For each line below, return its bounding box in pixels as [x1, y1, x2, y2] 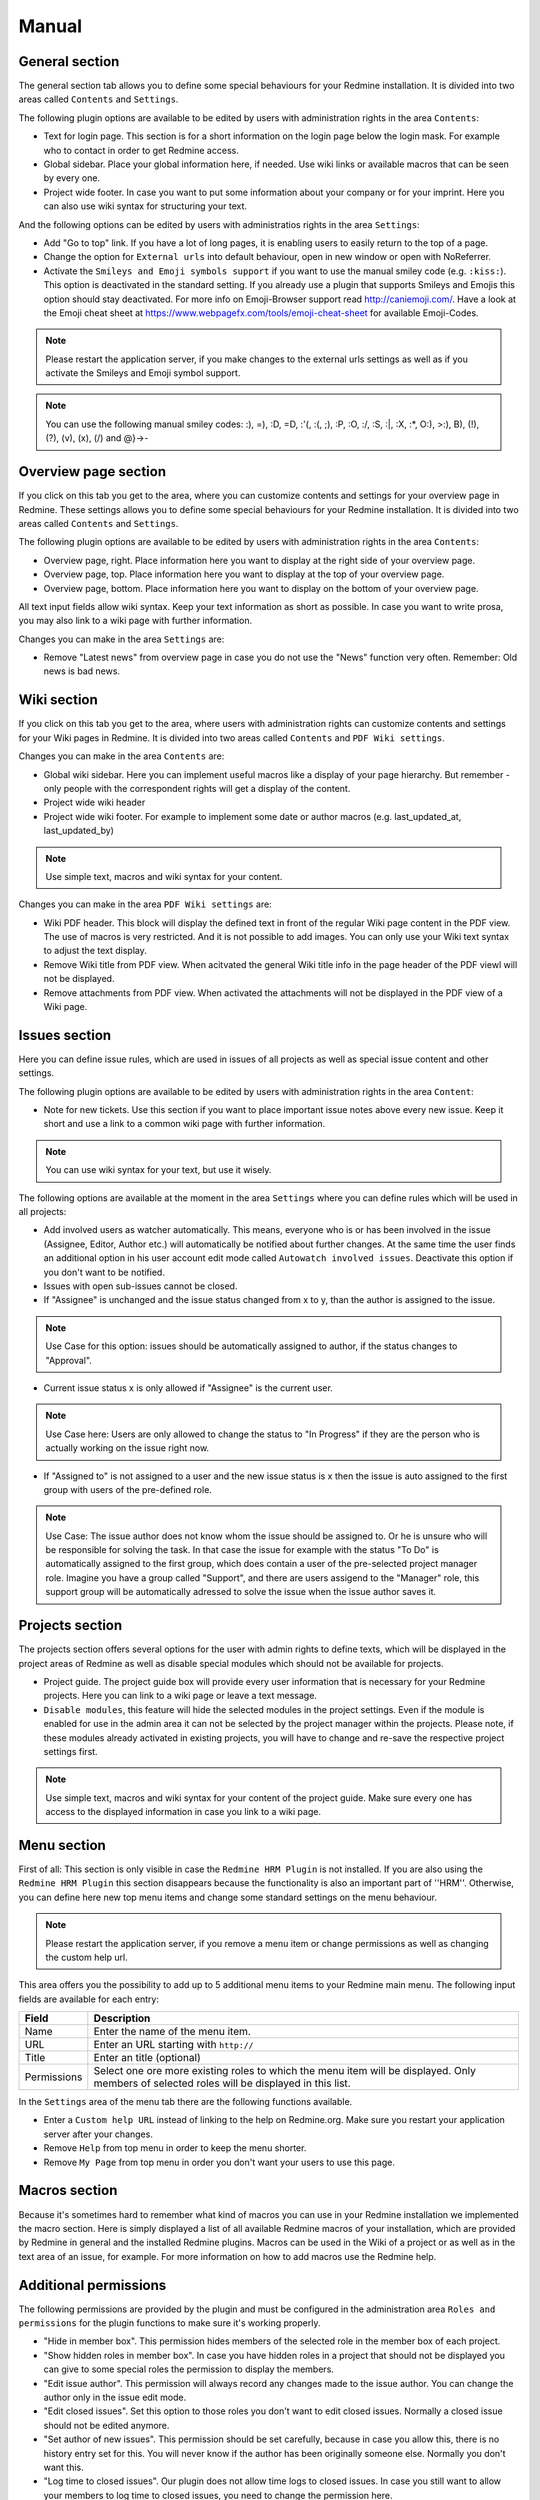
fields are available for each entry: [18, 1993, 160, 2005]
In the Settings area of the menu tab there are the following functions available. [18, 2096, 353, 2108]
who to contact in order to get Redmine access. [43, 144, 239, 156]
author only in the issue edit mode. [43, 2391, 187, 2403]
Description [93, 2011, 151, 2025]
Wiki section [18, 691, 99, 709]
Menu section [18, 1836, 107, 1854]
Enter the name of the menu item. [93, 2025, 252, 2039]
